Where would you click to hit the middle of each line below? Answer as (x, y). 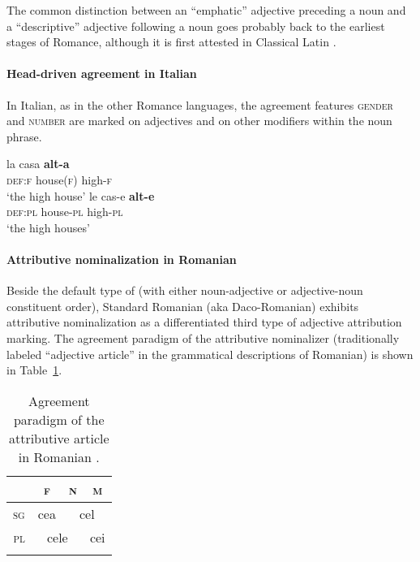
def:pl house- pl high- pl (65, 212)
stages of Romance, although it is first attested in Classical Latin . (171, 42)
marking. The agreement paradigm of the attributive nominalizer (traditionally (203, 337)
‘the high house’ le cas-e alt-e (81, 195)
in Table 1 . (34, 370)
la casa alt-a (38, 164)
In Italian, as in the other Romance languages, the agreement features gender (200, 104)
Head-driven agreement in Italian (102, 73)
